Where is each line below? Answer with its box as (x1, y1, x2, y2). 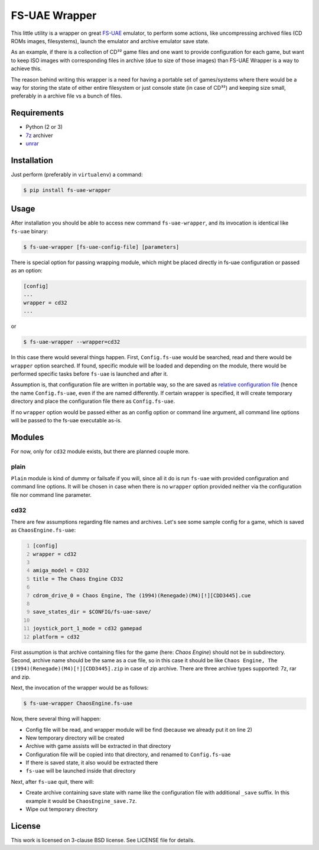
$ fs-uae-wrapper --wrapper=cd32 (23, 338, 121, 346)
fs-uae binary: (11, 227, 48, 235)
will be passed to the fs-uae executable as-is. (11, 416, 122, 424)
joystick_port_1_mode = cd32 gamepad (32, 625, 142, 632)
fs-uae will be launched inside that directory (25, 767, 136, 774)
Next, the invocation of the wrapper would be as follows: (11, 684, 149, 691)
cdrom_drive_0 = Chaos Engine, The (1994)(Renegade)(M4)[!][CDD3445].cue (32, 592, 251, 599)
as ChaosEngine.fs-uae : (11, 526, 76, 534)
